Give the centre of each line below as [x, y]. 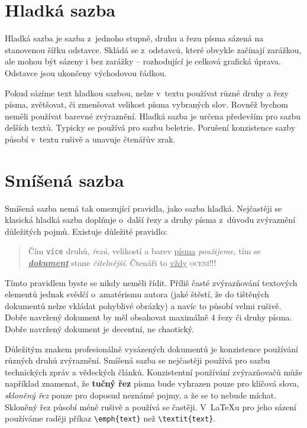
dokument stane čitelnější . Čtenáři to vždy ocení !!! [122, 263]
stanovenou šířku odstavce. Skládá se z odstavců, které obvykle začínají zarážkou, [153, 49]
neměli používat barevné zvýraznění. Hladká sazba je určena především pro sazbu [153, 116]
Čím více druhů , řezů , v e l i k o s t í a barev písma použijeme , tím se [144, 251]
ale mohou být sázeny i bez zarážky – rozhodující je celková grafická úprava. [143, 61]
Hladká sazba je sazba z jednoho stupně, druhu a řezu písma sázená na [134, 38]
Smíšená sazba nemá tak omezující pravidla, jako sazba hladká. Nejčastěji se [143, 208]
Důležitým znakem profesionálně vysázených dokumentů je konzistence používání [151, 348]
